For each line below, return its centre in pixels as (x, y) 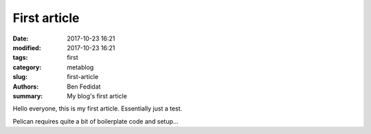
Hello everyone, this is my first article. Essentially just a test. (98, 109)
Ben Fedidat (84, 87)
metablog (80, 67)
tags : (20, 58)
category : (27, 67)
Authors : (26, 87)
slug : (20, 77)
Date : (21, 38)
